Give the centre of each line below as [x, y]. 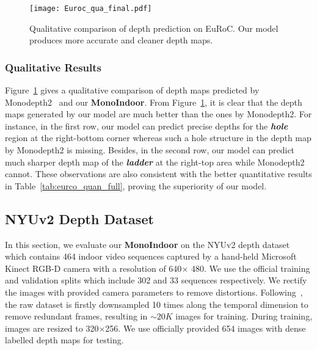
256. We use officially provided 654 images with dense [206, 328]
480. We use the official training [250, 268]
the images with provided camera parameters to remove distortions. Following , [154, 292]
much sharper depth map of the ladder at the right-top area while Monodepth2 [155, 162]
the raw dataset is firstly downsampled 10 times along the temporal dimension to [157, 304]
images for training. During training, [244, 316]
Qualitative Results [53, 67]
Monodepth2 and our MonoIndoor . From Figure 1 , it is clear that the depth [154, 102]
